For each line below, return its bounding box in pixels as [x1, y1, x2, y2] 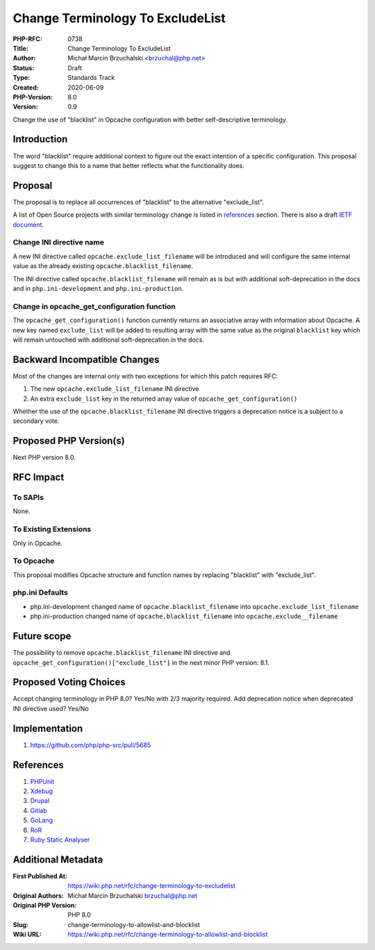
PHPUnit [30, 777, 55, 785]
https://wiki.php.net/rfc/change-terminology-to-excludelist [67, 882, 236, 890]
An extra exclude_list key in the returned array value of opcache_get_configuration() [30, 394, 298, 403]
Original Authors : [12, 891, 64, 899]
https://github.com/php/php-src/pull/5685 [30, 740, 151, 749]
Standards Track [67, 74, 115, 82]
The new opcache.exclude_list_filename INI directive [30, 385, 199, 393]
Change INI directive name [12, 237, 104, 247]
